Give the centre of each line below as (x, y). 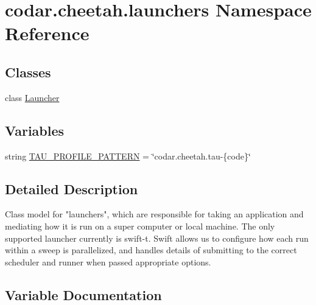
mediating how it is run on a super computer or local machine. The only (140, 226)
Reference (47, 33)
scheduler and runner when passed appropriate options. (108, 261)
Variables (35, 130)
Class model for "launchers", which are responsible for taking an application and (154, 214)
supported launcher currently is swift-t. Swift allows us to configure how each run (157, 238)
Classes (28, 72)
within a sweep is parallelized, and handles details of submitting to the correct (151, 250)
